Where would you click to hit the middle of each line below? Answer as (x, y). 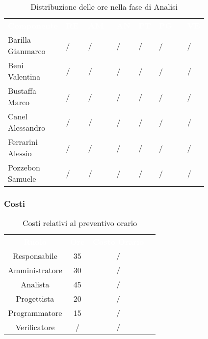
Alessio (20, 153)
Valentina (24, 76)
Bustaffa (22, 91)
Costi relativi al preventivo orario (80, 223)
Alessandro (27, 127)
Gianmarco (27, 51)
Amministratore (35, 270)
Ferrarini (23, 142)
